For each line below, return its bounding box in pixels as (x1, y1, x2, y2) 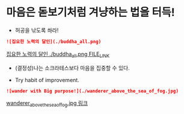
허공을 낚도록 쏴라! (14, 27, 59, 34)
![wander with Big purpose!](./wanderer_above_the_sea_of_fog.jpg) (6, 88, 179, 94)
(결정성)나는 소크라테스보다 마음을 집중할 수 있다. (14, 64, 130, 71)
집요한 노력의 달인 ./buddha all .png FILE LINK (6, 50, 110, 59)
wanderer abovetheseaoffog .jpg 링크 (6, 100, 88, 109)
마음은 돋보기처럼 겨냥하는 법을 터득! (6, 5, 176, 19)
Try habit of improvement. (14, 76, 79, 83)
